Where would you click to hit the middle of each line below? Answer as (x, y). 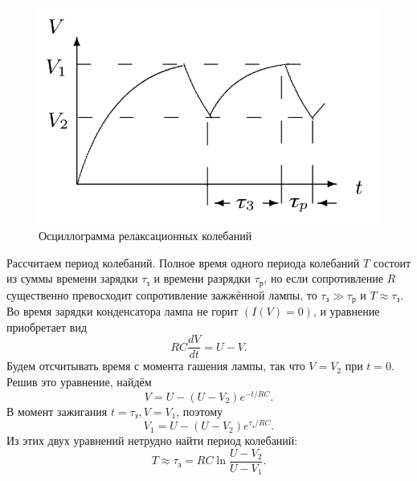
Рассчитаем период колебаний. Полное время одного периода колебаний (183, 262)
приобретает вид (47, 326)
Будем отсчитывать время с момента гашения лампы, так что (156, 366)
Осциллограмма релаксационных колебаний (145, 236)
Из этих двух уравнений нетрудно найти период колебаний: (152, 440)
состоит (392, 262)
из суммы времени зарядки (72, 278)
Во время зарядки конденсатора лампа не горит (123, 311)
